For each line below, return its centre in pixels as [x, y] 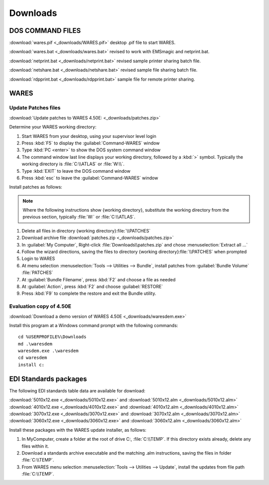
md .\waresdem [35, 344]
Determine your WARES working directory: [53, 127]
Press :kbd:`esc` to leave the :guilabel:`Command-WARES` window [90, 178]
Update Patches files [35, 108]
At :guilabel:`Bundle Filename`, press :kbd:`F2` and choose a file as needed [99, 279]
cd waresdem [33, 358]
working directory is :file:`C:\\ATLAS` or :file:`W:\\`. [73, 164]
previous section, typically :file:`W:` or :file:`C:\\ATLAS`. [79, 217]
